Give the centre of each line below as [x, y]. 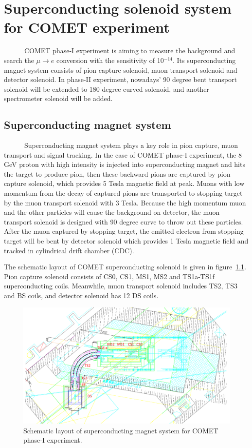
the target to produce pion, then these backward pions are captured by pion [117, 173]
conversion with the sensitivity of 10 [110, 60]
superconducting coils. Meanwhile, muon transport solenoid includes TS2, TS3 [121, 286]
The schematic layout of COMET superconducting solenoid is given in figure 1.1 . [125, 267]
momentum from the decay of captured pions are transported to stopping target [123, 193]
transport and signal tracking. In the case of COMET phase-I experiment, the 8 [123, 154]
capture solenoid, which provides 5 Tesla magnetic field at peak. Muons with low [124, 183]
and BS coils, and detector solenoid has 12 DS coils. [81, 295]
